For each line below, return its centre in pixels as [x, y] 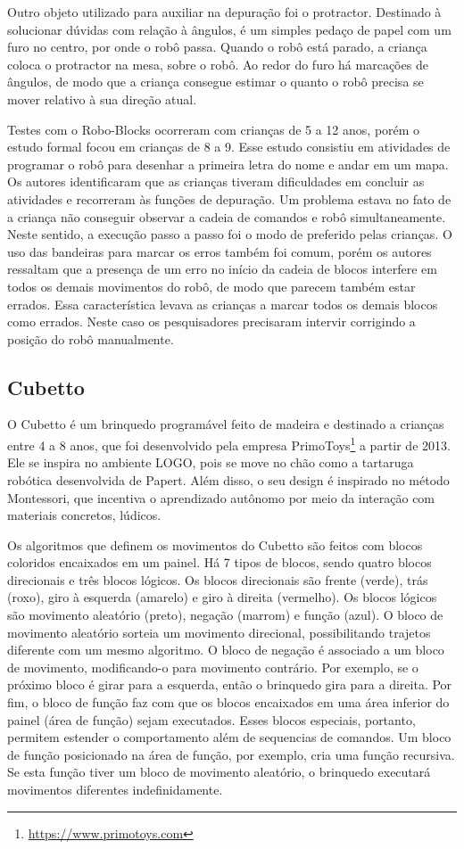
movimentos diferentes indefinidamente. [115, 790]
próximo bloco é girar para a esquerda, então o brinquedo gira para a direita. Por [230, 684]
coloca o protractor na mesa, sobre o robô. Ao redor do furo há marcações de [218, 64]
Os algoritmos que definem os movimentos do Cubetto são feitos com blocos [215, 544]
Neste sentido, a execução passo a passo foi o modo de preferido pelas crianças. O [230, 234]
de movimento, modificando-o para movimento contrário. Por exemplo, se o [213, 667]
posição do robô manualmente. [91, 338]
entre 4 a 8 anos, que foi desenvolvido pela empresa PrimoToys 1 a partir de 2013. [229, 444]
